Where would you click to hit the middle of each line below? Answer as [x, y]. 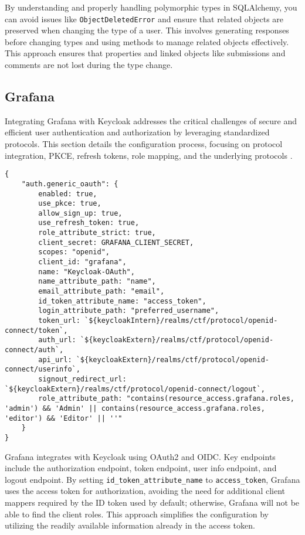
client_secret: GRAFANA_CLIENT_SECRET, [116, 242]
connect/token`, [36, 330]
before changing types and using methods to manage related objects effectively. [147, 41]
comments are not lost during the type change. [89, 65]
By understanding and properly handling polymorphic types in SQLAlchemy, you [151, 7]
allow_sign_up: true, [80, 213]
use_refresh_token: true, [89, 223]
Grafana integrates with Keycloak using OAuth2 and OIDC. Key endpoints [140, 456]
